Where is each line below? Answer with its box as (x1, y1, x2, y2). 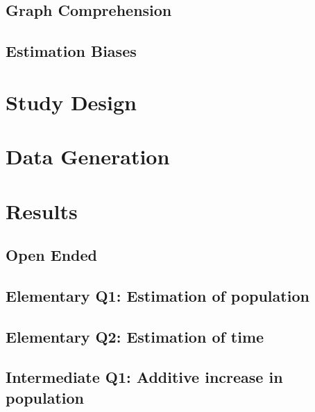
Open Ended (6, 244, 97, 266)
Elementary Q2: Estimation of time (6, 325, 264, 347)
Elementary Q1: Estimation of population (6, 284, 309, 306)
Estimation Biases (6, 40, 137, 62)
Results (6, 196, 78, 225)
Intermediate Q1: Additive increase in (6, 366, 283, 388)
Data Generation (6, 142, 170, 171)
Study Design (6, 87, 137, 116)
